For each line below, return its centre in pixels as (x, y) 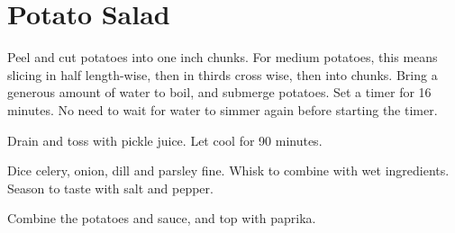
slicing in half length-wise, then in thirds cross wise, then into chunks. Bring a (223, 74)
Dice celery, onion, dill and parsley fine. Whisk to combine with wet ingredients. (228, 170)
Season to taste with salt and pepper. (110, 188)
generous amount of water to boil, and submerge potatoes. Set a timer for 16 (219, 92)
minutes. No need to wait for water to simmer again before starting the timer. (223, 109)
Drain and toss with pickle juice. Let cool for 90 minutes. (165, 140)
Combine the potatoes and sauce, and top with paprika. (162, 218)
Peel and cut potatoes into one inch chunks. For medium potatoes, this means (223, 57)
